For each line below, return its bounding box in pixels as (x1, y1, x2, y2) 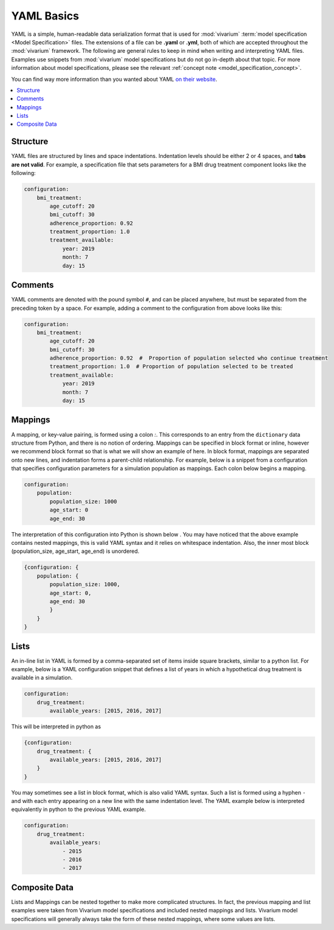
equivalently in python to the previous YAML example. (11, 805, 146, 813)
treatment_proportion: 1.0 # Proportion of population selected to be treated (49, 363, 293, 370)
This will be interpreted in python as (11, 723, 101, 730)
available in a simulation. (11, 674, 73, 682)
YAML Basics (11, 9, 79, 22)
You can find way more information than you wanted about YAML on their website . (11, 75, 218, 83)
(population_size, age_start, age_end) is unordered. (11, 547, 140, 555)
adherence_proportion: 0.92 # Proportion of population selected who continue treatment (49, 355, 329, 361)
